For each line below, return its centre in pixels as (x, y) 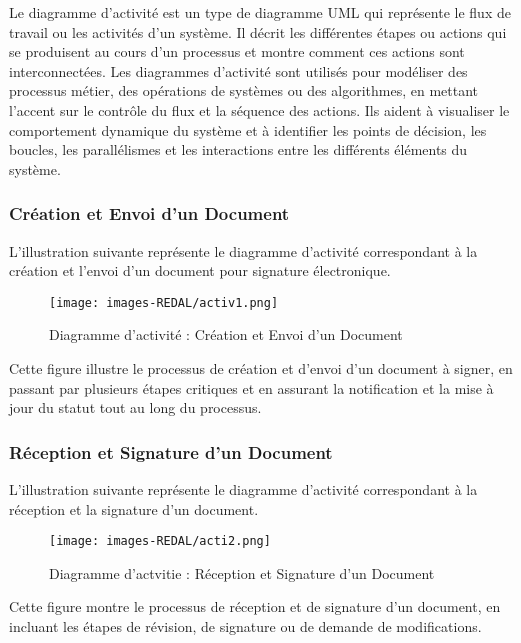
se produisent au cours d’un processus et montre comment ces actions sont (237, 51)
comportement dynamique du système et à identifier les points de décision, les (248, 129)
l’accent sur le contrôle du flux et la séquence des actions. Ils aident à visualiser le (259, 109)
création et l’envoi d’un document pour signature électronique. (200, 270)
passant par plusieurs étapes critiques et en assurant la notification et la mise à (251, 387)
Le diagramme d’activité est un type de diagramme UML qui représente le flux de (260, 12)
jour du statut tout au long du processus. (135, 407)
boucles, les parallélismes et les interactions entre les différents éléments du (238, 149)
